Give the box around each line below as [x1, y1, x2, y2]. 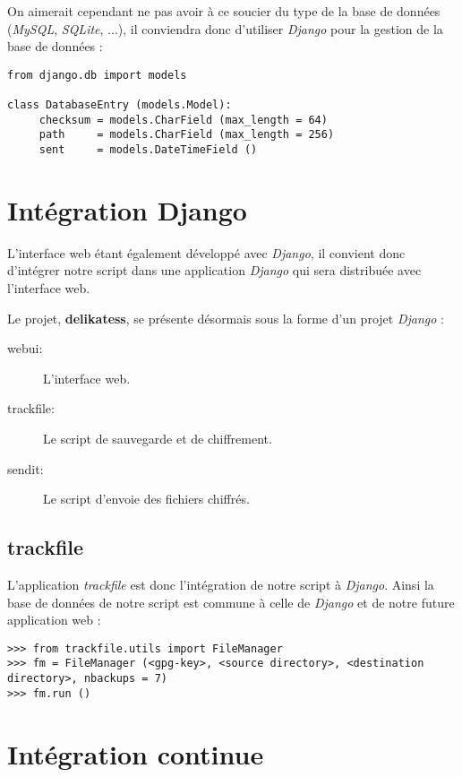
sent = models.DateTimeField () [38, 143, 258, 157]
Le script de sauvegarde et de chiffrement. [43, 429, 272, 447]
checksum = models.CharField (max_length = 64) [38, 113, 328, 126]
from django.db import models [7, 68, 187, 82]
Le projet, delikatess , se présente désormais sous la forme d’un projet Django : [7, 308, 444, 327]
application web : [7, 610, 101, 629]
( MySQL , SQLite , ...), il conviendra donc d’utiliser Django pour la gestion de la [7, 19, 443, 38]
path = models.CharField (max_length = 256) [38, 128, 335, 142]
